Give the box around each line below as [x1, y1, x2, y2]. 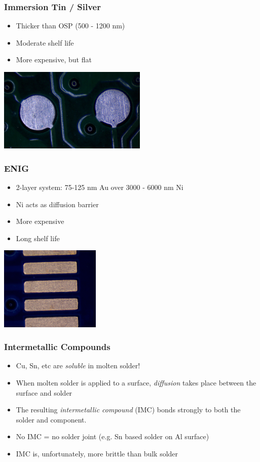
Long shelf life [16, 233, 60, 243]
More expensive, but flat [16, 54, 92, 65]
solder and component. [16, 414, 87, 425]
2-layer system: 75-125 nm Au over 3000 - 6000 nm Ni [16, 181, 183, 192]
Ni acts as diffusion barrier [16, 199, 99, 209]
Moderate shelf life [16, 37, 74, 48]
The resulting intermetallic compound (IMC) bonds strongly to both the [16, 404, 241, 415]
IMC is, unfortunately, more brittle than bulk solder [16, 448, 178, 458]
